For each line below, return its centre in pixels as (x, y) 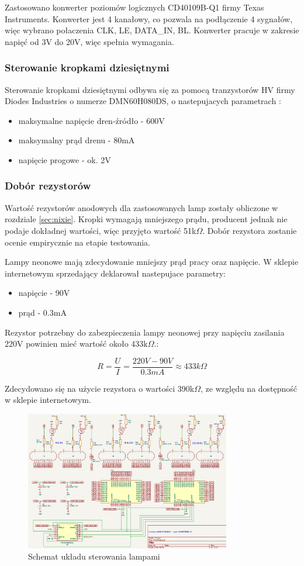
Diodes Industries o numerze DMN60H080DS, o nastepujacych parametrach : (143, 101)
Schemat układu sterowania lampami (94, 556)
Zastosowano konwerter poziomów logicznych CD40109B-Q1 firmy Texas (134, 7)
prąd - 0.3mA (42, 312)
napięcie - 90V (44, 293)
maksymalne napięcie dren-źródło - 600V (91, 120)
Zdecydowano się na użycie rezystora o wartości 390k (100, 388)
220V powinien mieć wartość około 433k (76, 344)
